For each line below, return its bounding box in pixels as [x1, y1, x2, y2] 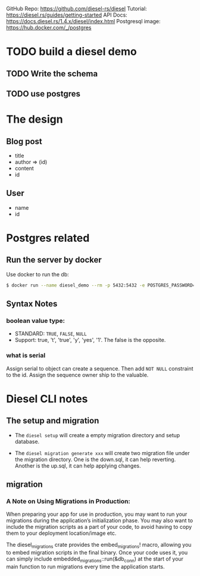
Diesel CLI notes [6, 392, 88, 406]
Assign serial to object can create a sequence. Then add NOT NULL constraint [6, 365, 193, 372]
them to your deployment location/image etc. [6, 530, 117, 537]
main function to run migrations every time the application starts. [6, 563, 165, 570]
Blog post [6, 136, 43, 147]
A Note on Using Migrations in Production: [6, 497, 131, 505]
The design [6, 113, 64, 126]
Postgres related [6, 231, 90, 245]
